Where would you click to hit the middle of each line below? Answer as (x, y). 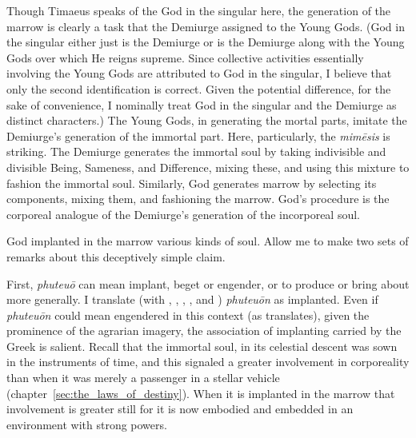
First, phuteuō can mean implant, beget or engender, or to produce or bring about (208, 283)
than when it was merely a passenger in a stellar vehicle (143, 378)
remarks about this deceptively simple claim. (116, 256)
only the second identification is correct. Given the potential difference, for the (199, 88)
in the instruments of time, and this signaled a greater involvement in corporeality (208, 362)
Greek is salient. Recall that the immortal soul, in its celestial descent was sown (202, 346)
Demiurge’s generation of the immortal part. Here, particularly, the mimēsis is (198, 135)
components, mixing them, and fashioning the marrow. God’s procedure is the (198, 199)
